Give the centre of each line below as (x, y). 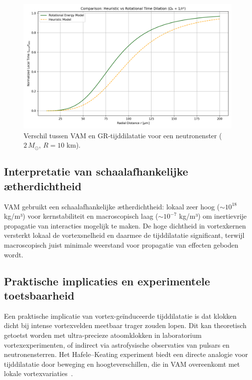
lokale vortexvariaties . (38, 373)
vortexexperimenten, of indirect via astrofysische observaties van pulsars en (117, 344)
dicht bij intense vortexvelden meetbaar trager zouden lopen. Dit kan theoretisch (125, 325)
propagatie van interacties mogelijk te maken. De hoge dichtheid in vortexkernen (125, 225)
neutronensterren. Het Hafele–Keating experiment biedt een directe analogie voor (126, 354)
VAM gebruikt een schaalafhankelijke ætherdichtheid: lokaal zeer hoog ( (112, 206)
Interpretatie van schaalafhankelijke (96, 171)
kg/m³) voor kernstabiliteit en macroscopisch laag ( (81, 216)
